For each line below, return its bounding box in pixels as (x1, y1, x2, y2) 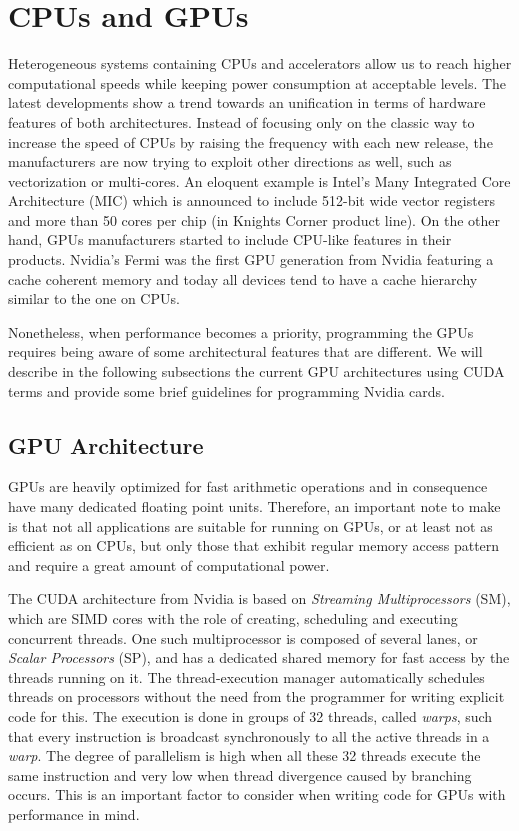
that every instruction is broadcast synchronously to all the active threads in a (8, 725, 490, 746)
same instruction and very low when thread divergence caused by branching (8, 764, 472, 785)
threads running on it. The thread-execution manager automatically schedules (8, 666, 485, 687)
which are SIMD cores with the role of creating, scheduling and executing (8, 607, 458, 628)
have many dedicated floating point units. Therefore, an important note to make (8, 496, 501, 517)
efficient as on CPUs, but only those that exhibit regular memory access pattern (8, 535, 500, 556)
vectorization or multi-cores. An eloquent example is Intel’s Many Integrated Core (8, 170, 511, 191)
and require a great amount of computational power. (8, 554, 330, 575)
